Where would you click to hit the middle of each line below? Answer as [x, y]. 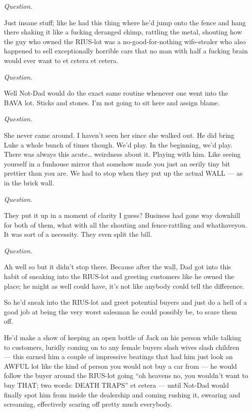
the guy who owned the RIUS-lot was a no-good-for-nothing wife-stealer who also [125, 41]
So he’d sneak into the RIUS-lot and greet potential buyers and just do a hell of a [126, 302]
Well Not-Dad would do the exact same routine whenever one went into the [116, 93]
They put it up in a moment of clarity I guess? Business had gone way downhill [122, 215]
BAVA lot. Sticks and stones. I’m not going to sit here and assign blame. [112, 102]
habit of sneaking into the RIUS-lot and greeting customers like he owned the [119, 276]
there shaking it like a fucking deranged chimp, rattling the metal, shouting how [123, 32]
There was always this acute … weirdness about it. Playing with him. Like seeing [122, 154]
